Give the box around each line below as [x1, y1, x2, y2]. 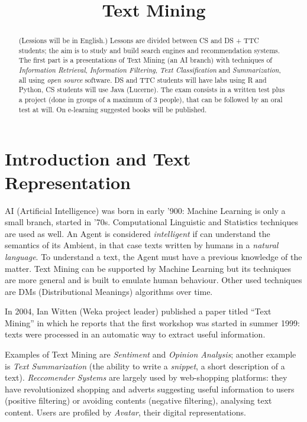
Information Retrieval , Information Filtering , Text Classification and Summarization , [18, 65, 281, 75]
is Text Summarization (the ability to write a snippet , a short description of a [5, 359, 285, 372]
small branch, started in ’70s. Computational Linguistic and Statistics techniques [5, 216, 298, 228]
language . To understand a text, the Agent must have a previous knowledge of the [5, 250, 302, 262]
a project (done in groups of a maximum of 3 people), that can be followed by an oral [18, 95, 283, 105]
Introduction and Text [5, 147, 191, 171]
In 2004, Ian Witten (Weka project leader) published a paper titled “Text [5, 305, 272, 317]
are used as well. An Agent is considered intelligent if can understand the [5, 227, 270, 239]
